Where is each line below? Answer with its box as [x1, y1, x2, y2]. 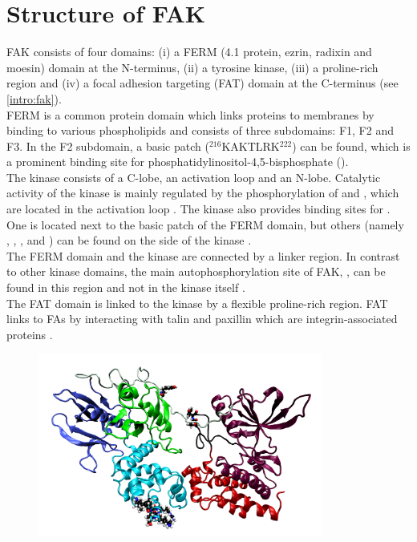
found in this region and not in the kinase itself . [6, 279, 245, 296]
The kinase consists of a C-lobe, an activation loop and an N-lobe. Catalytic [6, 168, 381, 185]
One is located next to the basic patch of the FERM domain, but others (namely [6, 216, 404, 233]
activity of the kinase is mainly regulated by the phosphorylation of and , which [6, 184, 399, 201]
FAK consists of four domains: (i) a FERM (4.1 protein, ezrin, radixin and [6, 43, 372, 60]
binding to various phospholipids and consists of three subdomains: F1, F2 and [6, 122, 394, 139]
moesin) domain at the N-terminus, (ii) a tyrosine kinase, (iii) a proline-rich [6, 59, 379, 75]
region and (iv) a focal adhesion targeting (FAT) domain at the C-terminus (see [6, 75, 399, 91]
